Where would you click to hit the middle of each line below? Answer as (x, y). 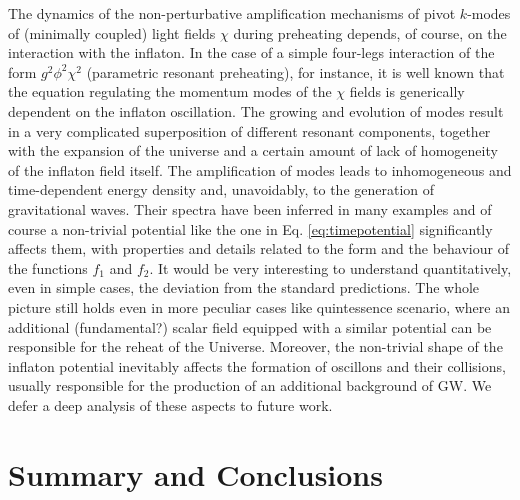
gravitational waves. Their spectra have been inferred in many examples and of (250, 208)
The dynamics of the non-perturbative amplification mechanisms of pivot (232, 13)
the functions (48, 267)
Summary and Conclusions (195, 473)
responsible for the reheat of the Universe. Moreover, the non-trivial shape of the (255, 346)
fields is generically (407, 91)
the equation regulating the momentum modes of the (170, 91)
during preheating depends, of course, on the (370, 32)
